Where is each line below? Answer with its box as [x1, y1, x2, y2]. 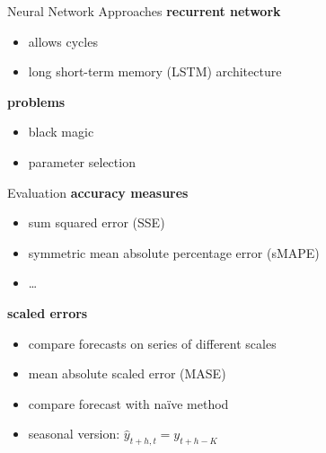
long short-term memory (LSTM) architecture [28, 62, 282, 81]
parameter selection [28, 152, 136, 171]
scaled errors [7, 303, 88, 322]
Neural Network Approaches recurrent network [7, 2, 281, 20]
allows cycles [28, 31, 98, 50]
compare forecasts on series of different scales [28, 333, 277, 352]
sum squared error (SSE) [28, 213, 165, 232]
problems [7, 92, 66, 111]
